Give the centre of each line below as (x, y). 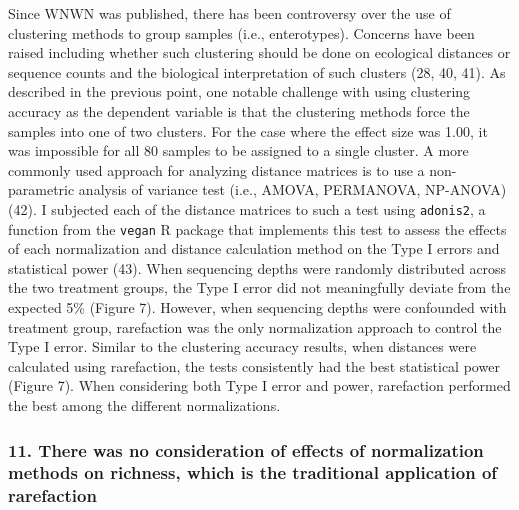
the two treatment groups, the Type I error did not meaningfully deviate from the (259, 287)
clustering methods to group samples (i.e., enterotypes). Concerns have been (241, 32)
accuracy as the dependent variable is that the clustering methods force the (239, 110)
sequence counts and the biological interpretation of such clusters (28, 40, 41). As (257, 71)
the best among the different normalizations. (144, 405)
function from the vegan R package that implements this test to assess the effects (257, 228)
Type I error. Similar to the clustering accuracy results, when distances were (242, 346)
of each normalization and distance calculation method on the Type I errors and (254, 248)
